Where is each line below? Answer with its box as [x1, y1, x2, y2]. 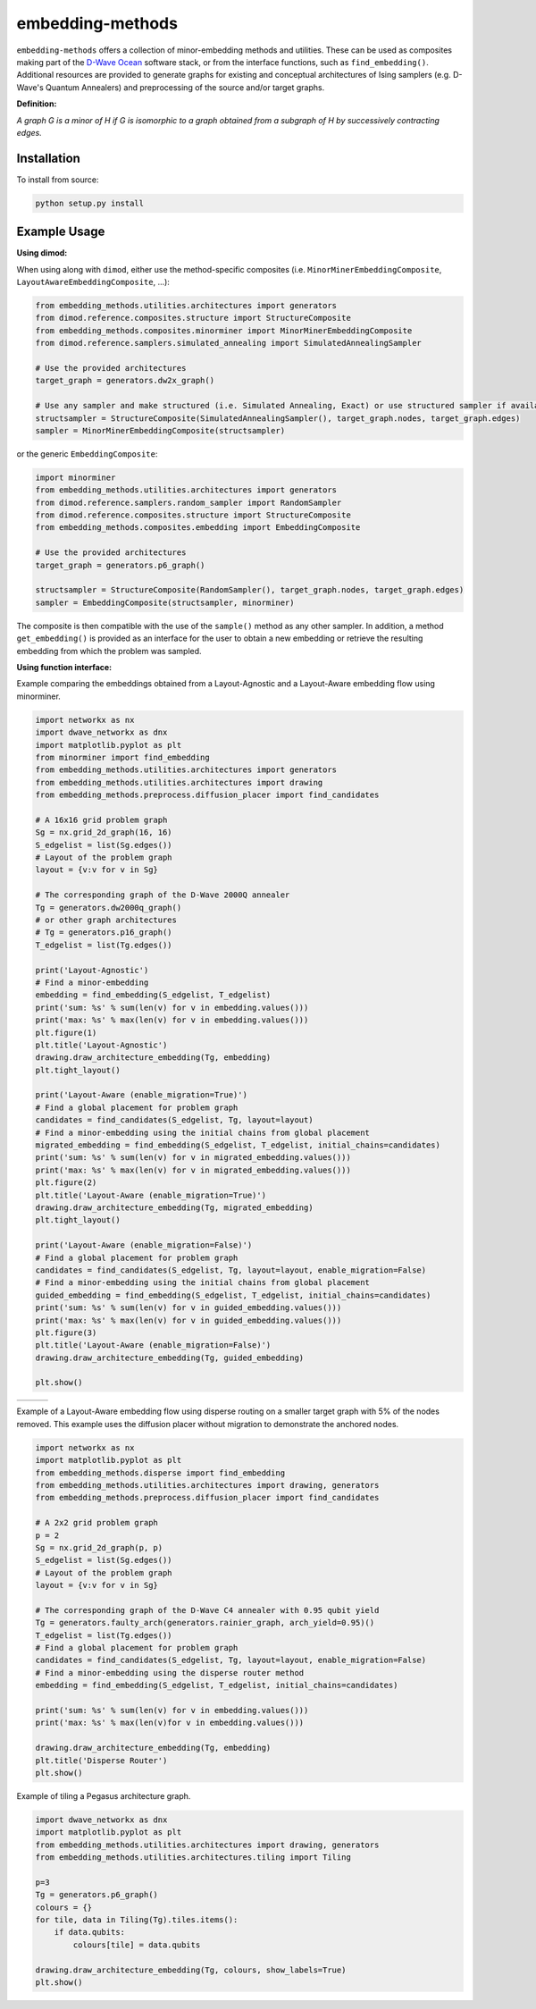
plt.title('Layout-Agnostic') [35, 1039, 168, 1050]
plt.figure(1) [35, 1028, 97, 1038]
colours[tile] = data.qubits [72, 1939, 201, 1950]
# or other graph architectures [35, 915, 178, 925]
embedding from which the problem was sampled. [16, 645, 202, 656]
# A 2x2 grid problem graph [35, 1517, 158, 1528]
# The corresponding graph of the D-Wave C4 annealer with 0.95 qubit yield [35, 1605, 380, 1615]
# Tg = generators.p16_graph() [35, 928, 173, 937]
